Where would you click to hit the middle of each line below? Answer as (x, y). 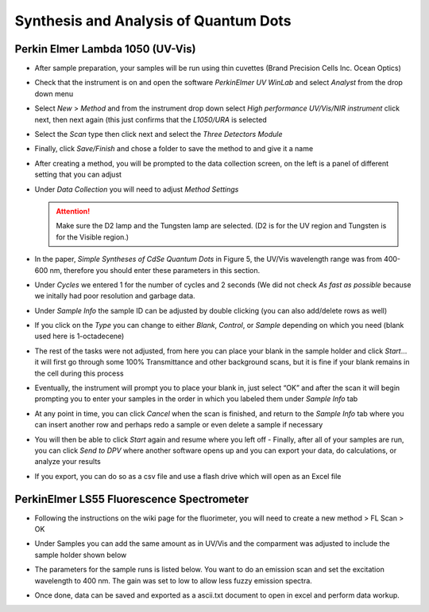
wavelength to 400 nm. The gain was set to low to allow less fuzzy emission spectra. (174, 580)
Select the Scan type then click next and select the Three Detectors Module (158, 134)
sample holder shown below (81, 555)
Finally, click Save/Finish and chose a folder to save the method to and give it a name (174, 149)
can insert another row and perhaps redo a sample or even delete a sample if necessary (179, 425)
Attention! (73, 211)
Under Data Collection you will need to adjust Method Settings (137, 189)
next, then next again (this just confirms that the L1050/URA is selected (151, 119)
